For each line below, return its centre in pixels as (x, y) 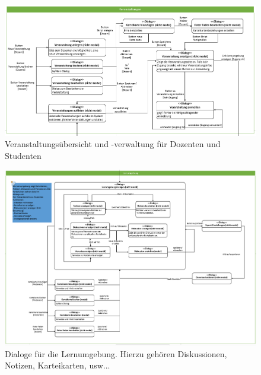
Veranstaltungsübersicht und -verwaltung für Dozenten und (113, 144)
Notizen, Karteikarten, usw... (58, 365)
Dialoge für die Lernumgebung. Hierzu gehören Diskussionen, (116, 353)
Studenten (23, 155)
